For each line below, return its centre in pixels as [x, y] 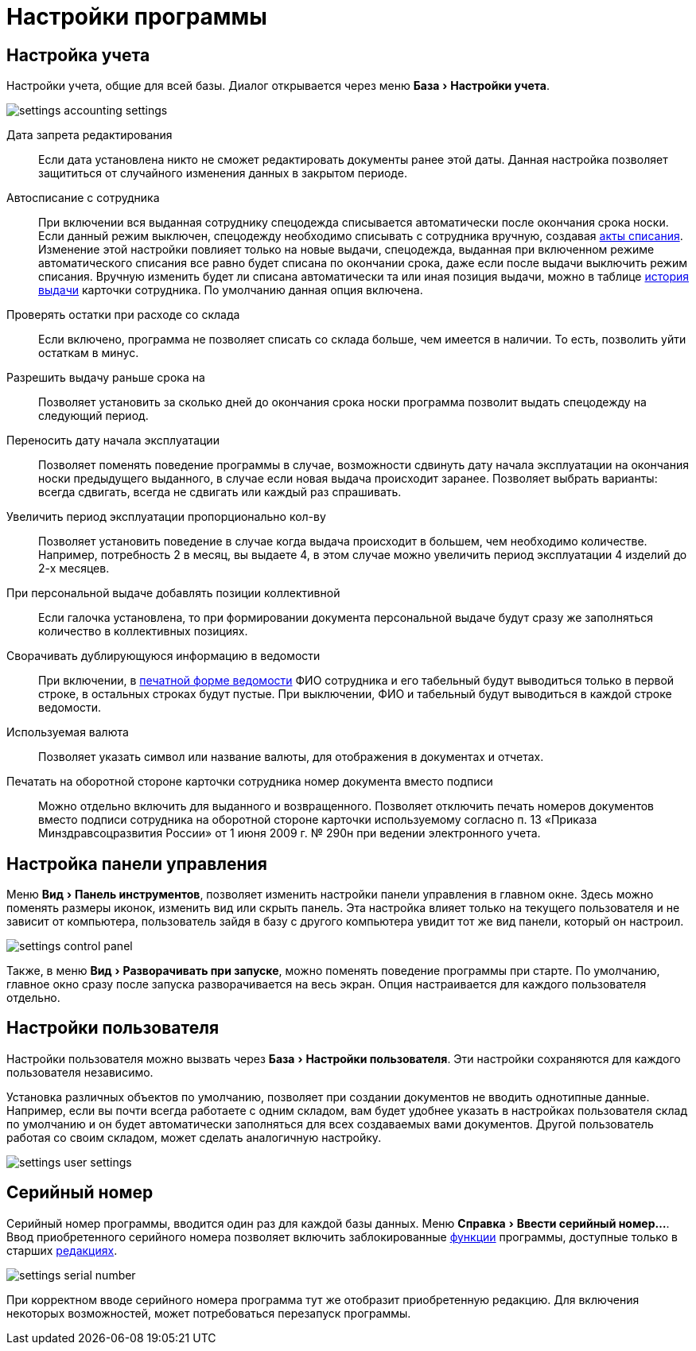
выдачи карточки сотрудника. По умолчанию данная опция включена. [231, 290]
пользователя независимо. [80, 1072]
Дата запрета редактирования [89, 135]
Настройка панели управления [137, 864]
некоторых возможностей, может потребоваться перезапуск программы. [209, 1313]
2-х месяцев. [74, 569]
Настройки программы [137, 17]
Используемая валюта [68, 732]
